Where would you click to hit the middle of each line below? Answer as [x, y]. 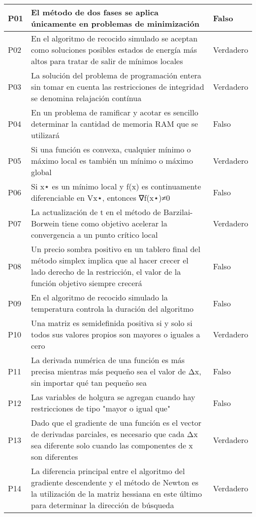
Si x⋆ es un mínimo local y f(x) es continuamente [116, 186]
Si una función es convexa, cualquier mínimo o [111, 149]
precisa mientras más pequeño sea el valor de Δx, [116, 371]
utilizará [45, 135]
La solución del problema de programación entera [116, 75]
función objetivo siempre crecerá [86, 283]
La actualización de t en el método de [96, 212]
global [41, 172]
